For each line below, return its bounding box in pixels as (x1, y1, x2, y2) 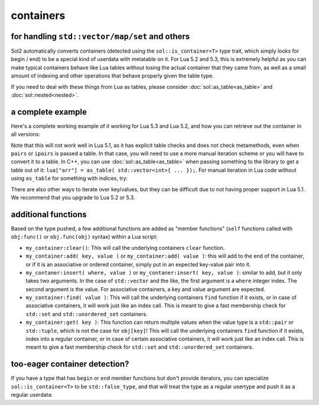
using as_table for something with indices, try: (11, 175, 128, 182)
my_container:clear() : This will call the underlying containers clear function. (25, 244, 225, 251)
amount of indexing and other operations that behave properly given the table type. (11, 72, 214, 79)
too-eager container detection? (11, 359, 129, 369)
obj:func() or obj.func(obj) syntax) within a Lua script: (11, 233, 158, 240)
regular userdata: (11, 391, 53, 398)
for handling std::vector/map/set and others (11, 31, 190, 41)
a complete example (11, 107, 87, 117)
